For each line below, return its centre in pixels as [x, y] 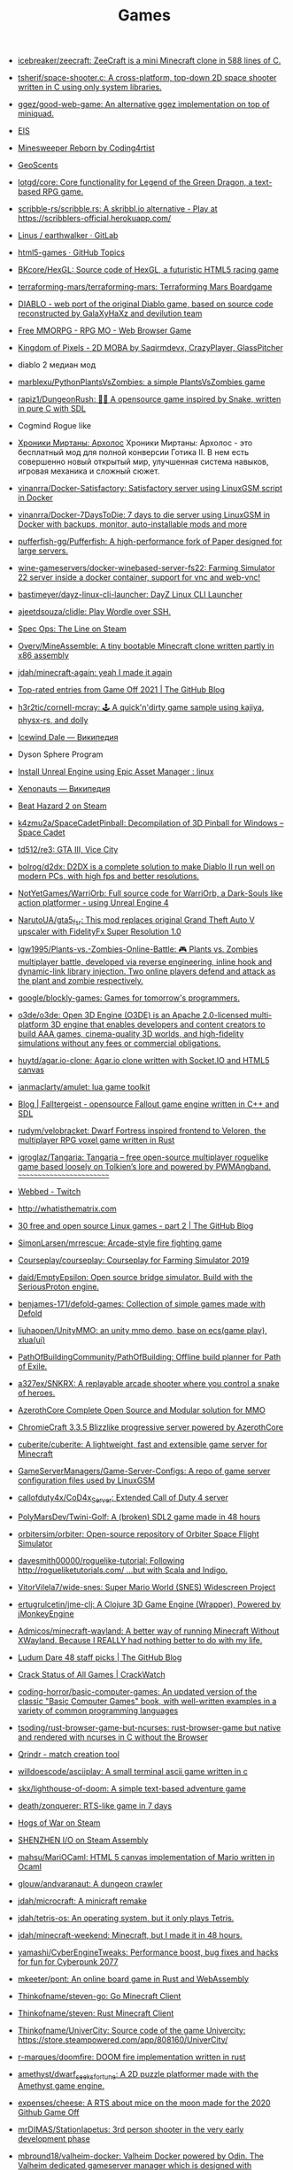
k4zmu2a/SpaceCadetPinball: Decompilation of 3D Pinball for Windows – [150, 823]
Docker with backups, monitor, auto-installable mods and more [132, 524]
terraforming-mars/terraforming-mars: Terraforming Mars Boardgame [145, 287]
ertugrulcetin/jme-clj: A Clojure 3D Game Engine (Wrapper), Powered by [149, 1604]
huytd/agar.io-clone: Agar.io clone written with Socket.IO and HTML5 [143, 1060]
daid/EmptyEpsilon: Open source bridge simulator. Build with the [135, 1277]
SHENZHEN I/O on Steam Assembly [83, 1840]
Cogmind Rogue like [54, 426]
